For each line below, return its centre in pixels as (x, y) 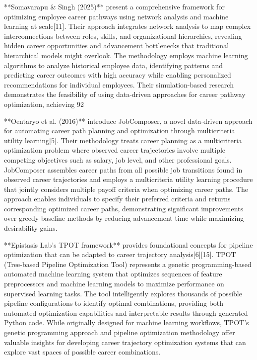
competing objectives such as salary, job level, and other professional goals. (118, 159)
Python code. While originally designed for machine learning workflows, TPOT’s (127, 322)
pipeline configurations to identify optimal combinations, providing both (114, 303)
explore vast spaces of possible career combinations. (82, 352)
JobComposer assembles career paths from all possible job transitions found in (123, 169)
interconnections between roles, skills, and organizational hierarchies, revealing (123, 36)
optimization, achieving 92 (44, 104)
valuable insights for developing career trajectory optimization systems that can (125, 342)
